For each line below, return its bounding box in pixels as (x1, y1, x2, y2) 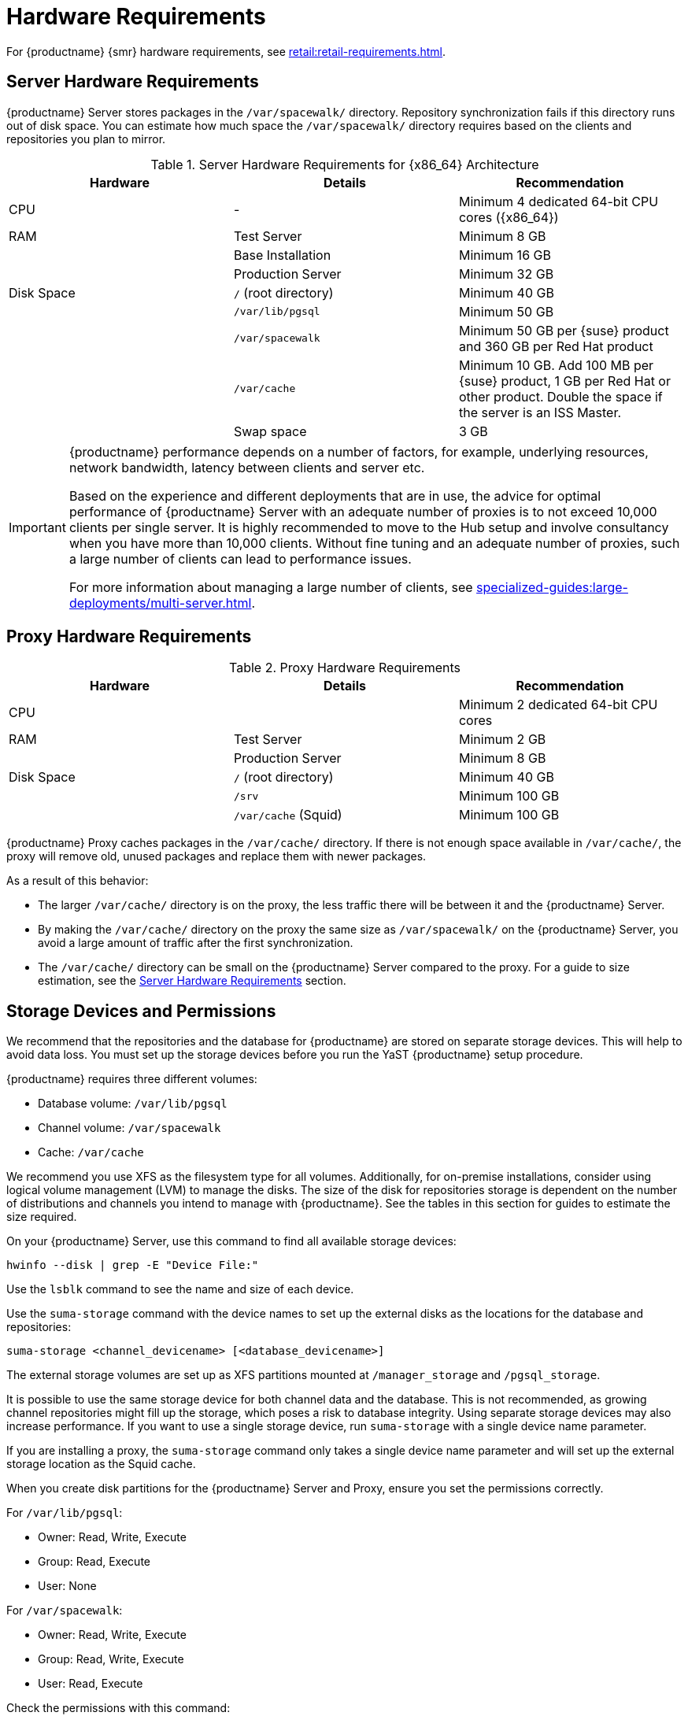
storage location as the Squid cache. (6, 1457, 196, 1471)
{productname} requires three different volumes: (6, 1072, 257, 1086)
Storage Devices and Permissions (6, 1000, 276, 1021)
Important (9, 519, 66, 535)
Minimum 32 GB (458, 265, 554, 282)
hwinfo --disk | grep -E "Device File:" (6, 1259, 259, 1272)
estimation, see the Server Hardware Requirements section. (38, 974, 346, 988)
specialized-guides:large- (476, 579, 628, 595)
